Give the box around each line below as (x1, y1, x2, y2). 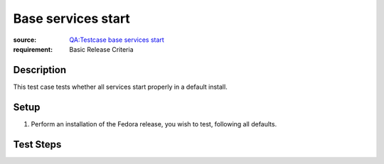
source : (13, 35, 37, 44)
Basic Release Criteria (69, 45, 134, 53)
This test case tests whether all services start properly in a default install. (13, 82, 228, 91)
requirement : (13, 45, 53, 53)
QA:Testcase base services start (69, 35, 165, 44)
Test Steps (13, 138, 62, 151)
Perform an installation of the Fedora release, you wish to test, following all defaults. (31, 119, 277, 128)
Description (13, 64, 67, 76)
